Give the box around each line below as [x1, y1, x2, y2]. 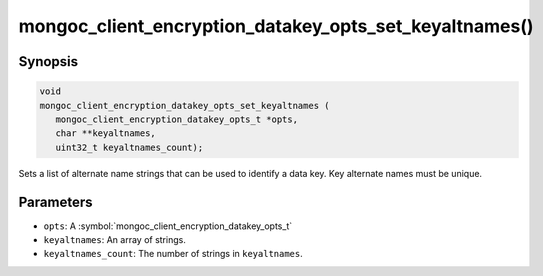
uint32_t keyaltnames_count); [55, 141, 204, 153]
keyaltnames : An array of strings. [43, 234, 187, 245]
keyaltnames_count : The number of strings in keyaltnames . [43, 248, 304, 260]
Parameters [18, 193, 93, 210]
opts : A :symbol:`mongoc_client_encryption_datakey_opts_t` [43, 220, 293, 232]
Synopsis [18, 53, 79, 70]
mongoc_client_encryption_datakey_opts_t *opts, [55, 113, 299, 125]
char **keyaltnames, [55, 128, 157, 139]
